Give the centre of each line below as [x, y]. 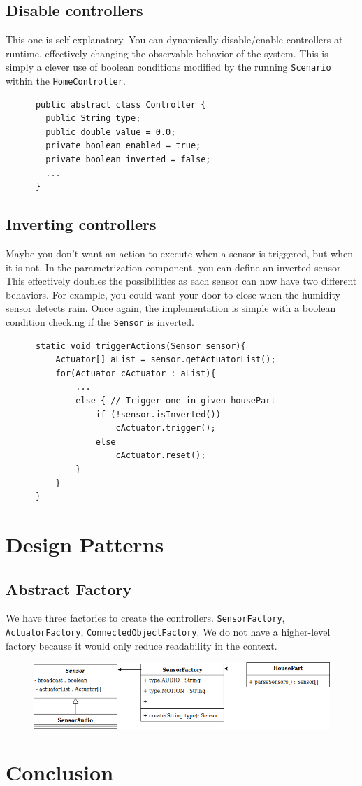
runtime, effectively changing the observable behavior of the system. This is [167, 53]
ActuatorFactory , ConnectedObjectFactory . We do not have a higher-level [168, 632]
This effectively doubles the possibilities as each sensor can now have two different [181, 281]
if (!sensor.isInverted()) [158, 414]
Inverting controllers [81, 224]
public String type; [93, 119]
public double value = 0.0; [111, 132]
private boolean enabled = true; [123, 146]
